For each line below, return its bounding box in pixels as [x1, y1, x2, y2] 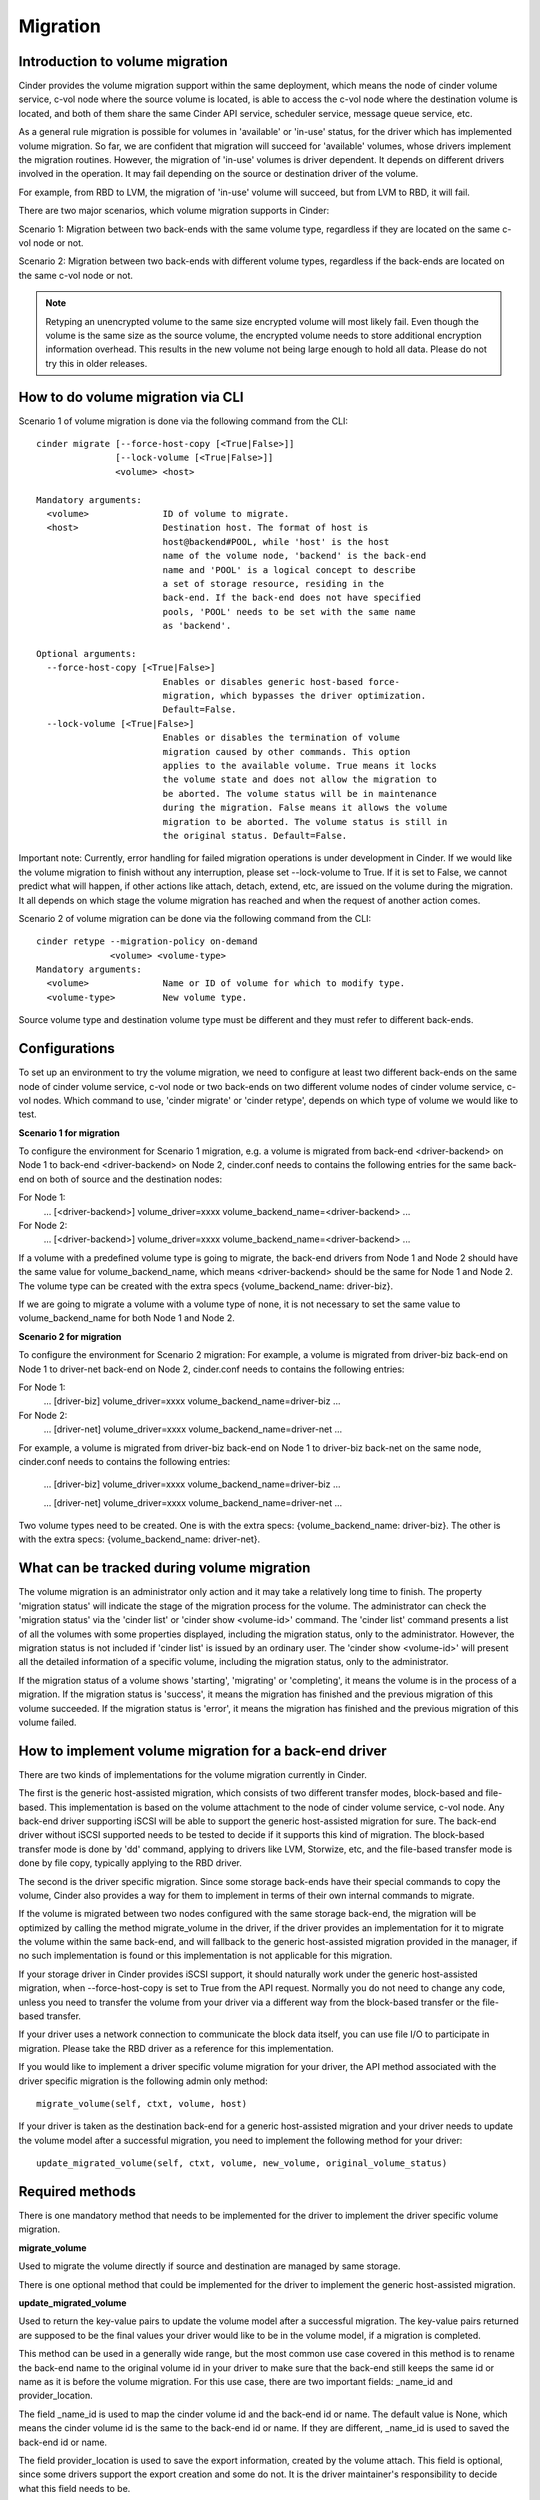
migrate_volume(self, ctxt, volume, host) [36, 2098, 248, 2109]
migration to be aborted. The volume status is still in [162, 816, 448, 827]
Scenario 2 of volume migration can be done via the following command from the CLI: [18, 912, 372, 924]
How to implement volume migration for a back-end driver [18, 1742, 387, 1759]
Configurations [18, 1040, 115, 1057]
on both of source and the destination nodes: [36, 1173, 223, 1185]
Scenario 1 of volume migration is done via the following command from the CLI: [18, 415, 349, 427]
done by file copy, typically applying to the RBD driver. [18, 1857, 242, 1869]
